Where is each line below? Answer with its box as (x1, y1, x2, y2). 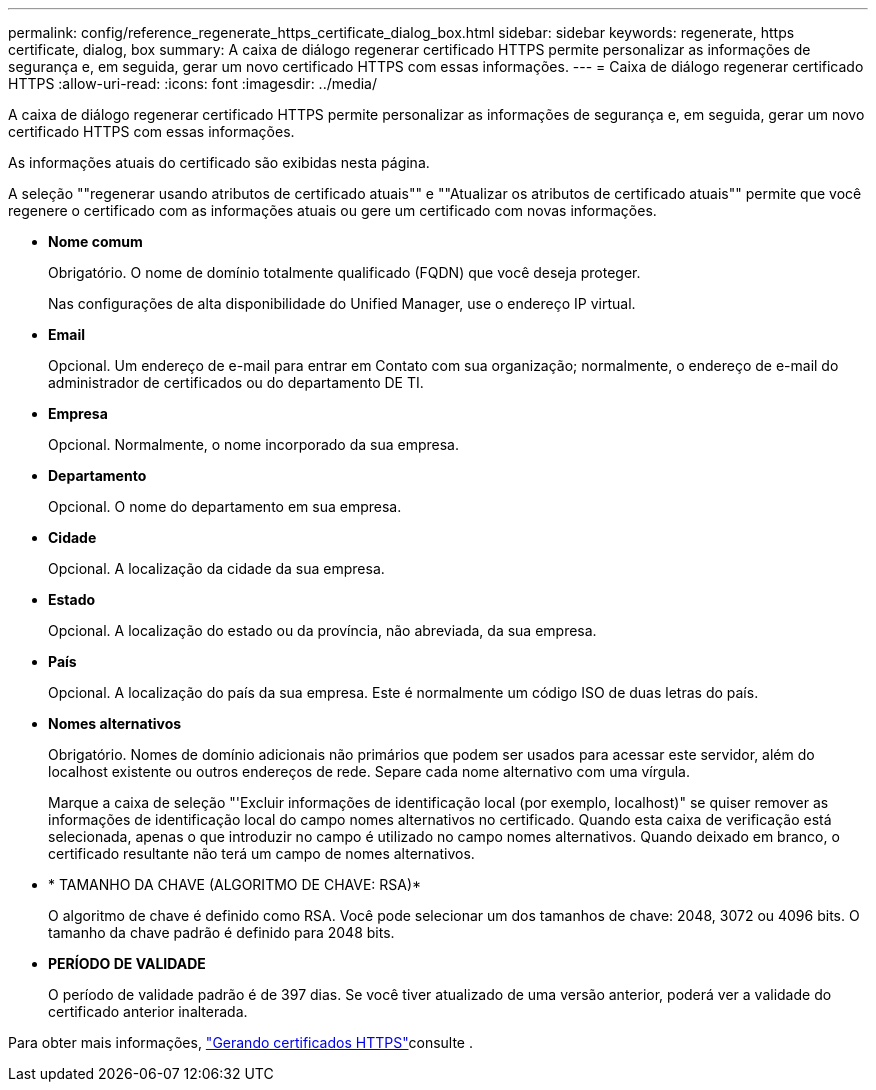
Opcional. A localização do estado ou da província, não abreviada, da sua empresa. (48, 622, 597, 639)
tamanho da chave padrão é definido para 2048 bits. (48, 924, 395, 941)
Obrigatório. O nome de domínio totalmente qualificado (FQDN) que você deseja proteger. (48, 264, 641, 281)
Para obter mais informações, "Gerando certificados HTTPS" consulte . (8, 1034, 474, 1051)
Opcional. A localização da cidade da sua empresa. (48, 560, 385, 577)
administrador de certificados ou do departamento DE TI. (48, 374, 424, 391)
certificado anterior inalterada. (48, 1003, 248, 1020)
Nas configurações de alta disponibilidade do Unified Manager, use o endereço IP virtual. (48, 295, 636, 312)
